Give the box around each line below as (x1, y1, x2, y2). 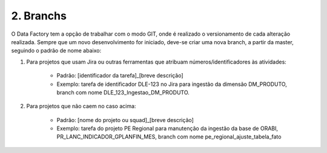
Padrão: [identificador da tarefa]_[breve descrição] (56, 72, 184, 79)
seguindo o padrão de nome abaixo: (11, 47, 102, 54)
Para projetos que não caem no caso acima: (26, 103, 136, 110)
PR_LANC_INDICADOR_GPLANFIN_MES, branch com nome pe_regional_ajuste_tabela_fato (56, 133, 282, 140)
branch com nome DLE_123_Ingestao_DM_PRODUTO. (56, 88, 190, 96)
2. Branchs (11, 9, 67, 22)
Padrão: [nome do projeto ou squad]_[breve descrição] (56, 116, 194, 123)
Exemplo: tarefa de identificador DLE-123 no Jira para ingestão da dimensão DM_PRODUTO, (56, 80, 287, 88)
